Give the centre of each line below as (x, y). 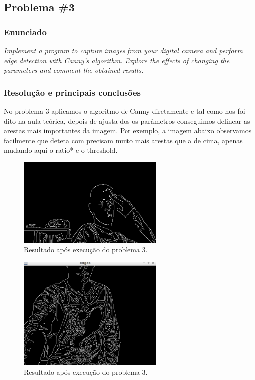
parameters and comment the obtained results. (74, 70)
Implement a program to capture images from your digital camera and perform (123, 50)
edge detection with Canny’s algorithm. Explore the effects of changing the (117, 60)
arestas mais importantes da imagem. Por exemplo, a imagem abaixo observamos (128, 130)
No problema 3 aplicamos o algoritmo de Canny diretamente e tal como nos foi (125, 111)
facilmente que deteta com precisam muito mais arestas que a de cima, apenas (123, 140)
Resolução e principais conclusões (72, 92)
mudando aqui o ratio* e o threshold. (61, 150)
